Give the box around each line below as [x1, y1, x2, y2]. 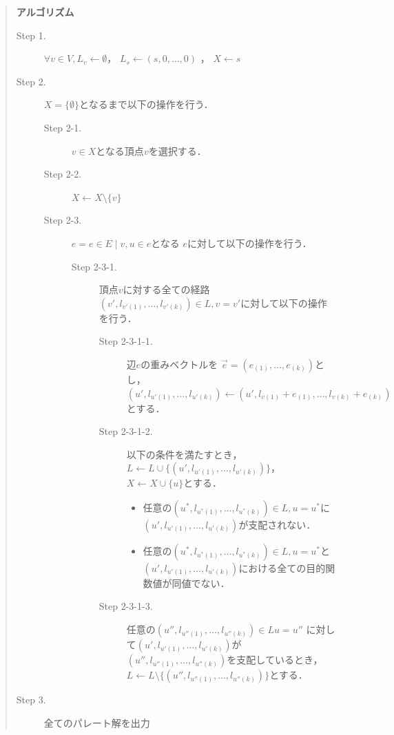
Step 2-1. [43, 120, 82, 134]
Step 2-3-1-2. [98, 424, 153, 438]
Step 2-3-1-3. [98, 599, 153, 613]
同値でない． [172, 575, 230, 590]
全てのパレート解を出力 [43, 715, 150, 729]
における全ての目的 [238, 560, 326, 575]
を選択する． [148, 143, 207, 158]
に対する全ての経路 [123, 282, 210, 297]
